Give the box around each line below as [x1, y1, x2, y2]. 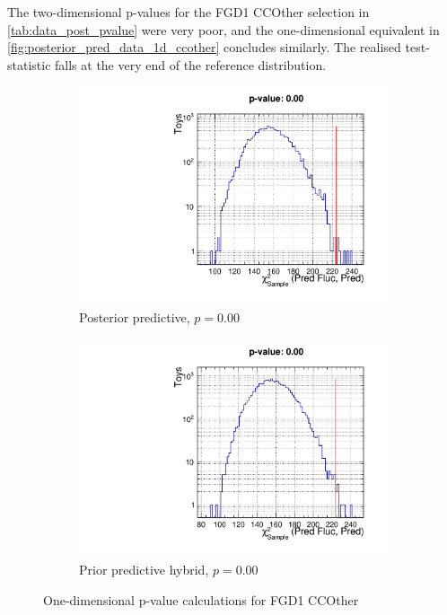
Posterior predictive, [79, 308, 190, 327]
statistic [7, 55, 51, 74]
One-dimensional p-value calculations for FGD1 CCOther [43, 590, 359, 609]
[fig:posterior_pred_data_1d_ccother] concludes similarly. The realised [7, 38, 401, 57]
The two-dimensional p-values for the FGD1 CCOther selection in [7, 3, 370, 21]
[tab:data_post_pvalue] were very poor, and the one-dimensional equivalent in [7, 20, 440, 39]
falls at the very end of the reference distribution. [55, 55, 327, 74]
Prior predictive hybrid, [79, 560, 209, 579]
